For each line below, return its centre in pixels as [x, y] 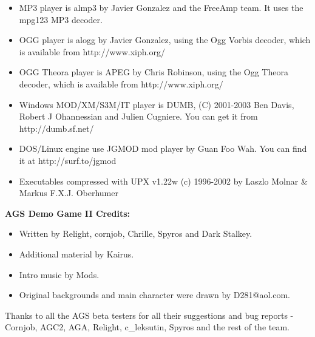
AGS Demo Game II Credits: [68, 213]
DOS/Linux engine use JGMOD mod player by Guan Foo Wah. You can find [163, 148]
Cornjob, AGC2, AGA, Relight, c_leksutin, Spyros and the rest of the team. [147, 327]
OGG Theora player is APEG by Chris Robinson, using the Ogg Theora [154, 72]
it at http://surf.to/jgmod [68, 160]
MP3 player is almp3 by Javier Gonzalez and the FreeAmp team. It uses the [161, 7]
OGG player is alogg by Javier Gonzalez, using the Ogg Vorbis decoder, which [165, 40]
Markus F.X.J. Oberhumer [69, 193]
